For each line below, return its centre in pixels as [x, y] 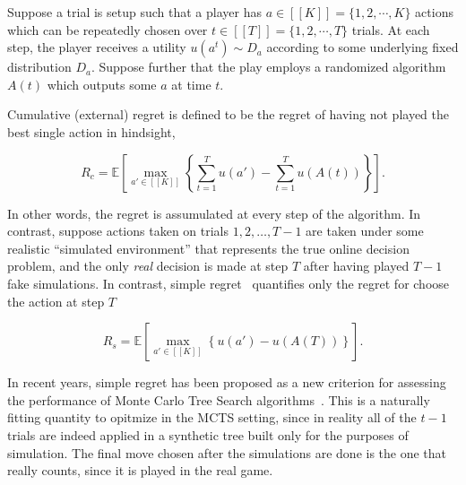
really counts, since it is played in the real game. [140, 470]
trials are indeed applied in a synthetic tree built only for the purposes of [208, 434]
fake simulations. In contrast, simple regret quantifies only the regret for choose [229, 283]
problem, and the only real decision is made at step [148, 266]
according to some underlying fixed [362, 47]
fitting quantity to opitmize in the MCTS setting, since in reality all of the [212, 417]
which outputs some [102, 84]
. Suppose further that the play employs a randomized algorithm [268, 67]
